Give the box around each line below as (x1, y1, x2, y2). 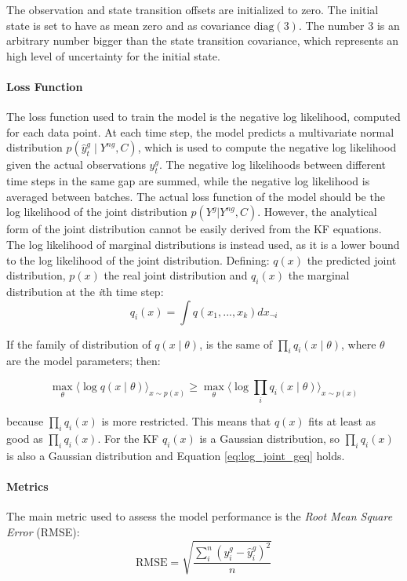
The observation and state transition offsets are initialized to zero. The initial (6, 2, 379, 17)
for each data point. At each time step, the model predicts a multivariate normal (6, 123, 394, 140)
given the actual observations (6, 156, 146, 173)
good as (6, 430, 43, 447)
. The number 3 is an (298, 16, 400, 33)
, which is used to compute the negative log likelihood (137, 139, 397, 155)
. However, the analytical (257, 203, 377, 220)
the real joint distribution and (104, 267, 248, 283)
